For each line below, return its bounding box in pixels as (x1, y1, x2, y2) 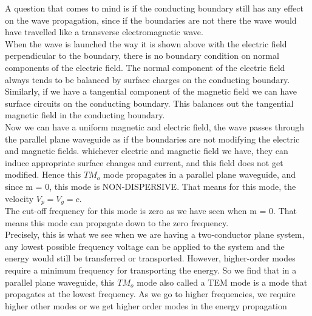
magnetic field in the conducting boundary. (5, 109, 165, 121)
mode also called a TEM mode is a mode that (137, 275, 308, 288)
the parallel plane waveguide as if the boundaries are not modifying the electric (5, 132, 300, 145)
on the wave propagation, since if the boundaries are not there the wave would (5, 13, 297, 26)
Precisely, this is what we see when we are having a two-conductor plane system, (5, 228, 305, 241)
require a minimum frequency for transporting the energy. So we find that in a (5, 263, 297, 276)
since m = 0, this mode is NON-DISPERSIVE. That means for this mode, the (5, 180, 296, 192)
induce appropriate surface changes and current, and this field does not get (5, 156, 283, 169)
